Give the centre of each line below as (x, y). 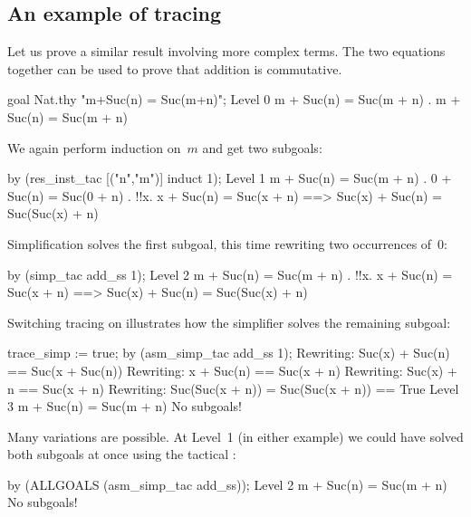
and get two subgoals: (262, 147)
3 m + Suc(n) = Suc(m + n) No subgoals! (125, 406)
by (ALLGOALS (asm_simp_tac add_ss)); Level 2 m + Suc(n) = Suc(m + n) (227, 484)
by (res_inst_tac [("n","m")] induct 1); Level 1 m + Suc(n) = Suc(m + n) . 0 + (230, 178)
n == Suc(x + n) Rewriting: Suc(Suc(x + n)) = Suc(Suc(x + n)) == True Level (233, 388)
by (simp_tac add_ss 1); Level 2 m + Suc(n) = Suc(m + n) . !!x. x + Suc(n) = (230, 274)
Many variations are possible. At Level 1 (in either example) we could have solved (235, 436)
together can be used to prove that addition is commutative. (175, 68)
